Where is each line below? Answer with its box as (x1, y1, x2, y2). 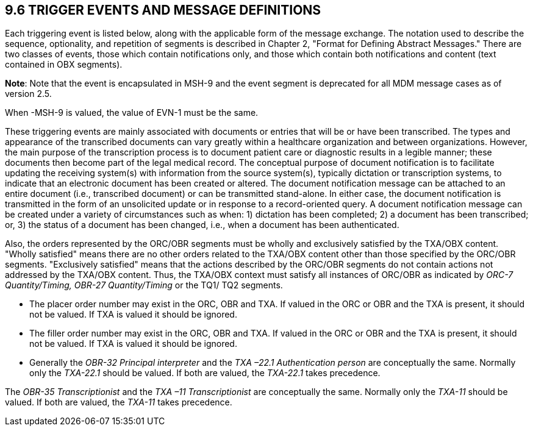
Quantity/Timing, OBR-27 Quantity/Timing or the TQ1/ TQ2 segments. (5, 280, 283, 291)
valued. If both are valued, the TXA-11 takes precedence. (5, 397, 232, 408)
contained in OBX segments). (5, 59, 123, 70)
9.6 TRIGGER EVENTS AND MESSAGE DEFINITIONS (5, 2, 321, 18)
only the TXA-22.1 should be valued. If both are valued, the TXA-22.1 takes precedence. (29, 368, 381, 379)
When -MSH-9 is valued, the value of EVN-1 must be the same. (5, 107, 259, 118)
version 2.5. (5, 88, 52, 99)
